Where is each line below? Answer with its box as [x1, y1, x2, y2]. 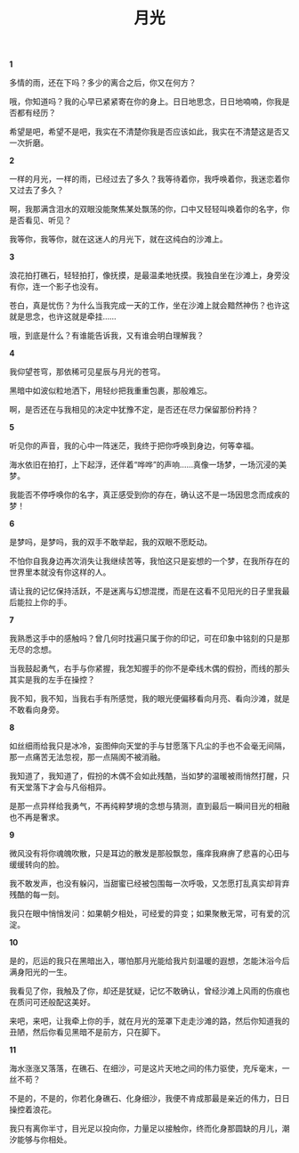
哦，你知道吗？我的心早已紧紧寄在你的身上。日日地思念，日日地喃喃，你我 [9, 96, 282, 107]
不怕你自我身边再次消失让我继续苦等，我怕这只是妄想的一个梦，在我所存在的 [9, 556, 290, 567]
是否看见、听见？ [9, 215, 72, 225]
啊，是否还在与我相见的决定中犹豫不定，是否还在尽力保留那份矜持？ [9, 405, 259, 415]
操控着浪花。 [9, 1104, 56, 1115]
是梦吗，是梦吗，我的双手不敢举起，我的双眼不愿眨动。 [9, 536, 212, 548]
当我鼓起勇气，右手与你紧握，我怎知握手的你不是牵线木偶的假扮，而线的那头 [9, 663, 290, 674]
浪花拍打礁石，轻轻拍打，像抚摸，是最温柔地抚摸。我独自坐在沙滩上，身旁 [9, 270, 282, 281]
